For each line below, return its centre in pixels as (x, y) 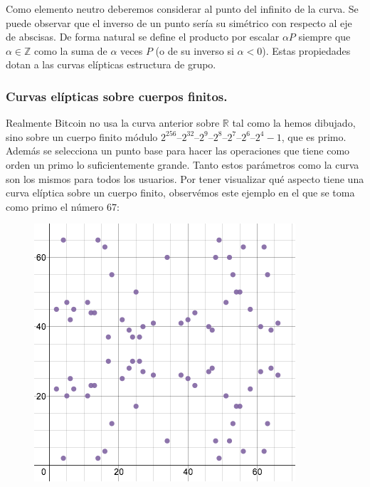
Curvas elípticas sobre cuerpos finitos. (117, 96)
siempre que (324, 37)
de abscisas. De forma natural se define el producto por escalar (143, 37)
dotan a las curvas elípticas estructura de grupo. (111, 64)
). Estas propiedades (306, 50)
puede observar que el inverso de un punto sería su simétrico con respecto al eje (179, 22)
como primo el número (55, 206)
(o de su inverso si (195, 50)
